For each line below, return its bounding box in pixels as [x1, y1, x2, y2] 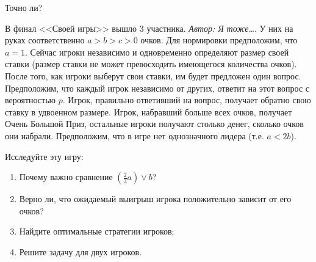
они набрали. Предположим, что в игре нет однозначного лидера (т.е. [5, 129, 264, 142]
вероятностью [5, 93, 56, 106]
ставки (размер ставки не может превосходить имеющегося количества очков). [5, 57, 297, 70]
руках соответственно [5, 34, 85, 46]
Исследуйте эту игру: [5, 150, 84, 162]
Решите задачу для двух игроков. [19, 245, 142, 258]
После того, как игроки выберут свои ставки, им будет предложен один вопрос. [5, 69, 301, 82]
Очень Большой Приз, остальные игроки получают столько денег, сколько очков [5, 117, 304, 130]
